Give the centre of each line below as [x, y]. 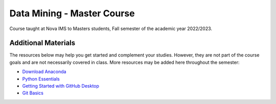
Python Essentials [41, 79]
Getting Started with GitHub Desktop [61, 86]
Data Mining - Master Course [72, 13]
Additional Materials [42, 43]
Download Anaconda [44, 72]
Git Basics [33, 93]
